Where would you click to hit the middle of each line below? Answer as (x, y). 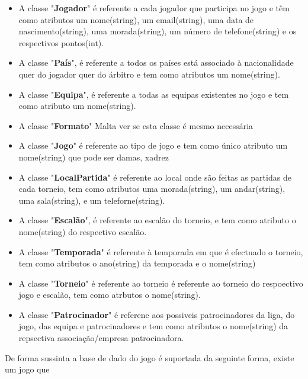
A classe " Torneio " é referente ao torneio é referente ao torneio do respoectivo (161, 283)
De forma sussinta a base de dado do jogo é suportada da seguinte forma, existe (150, 357)
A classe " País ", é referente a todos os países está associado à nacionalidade (156, 62)
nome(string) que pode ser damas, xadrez (94, 157)
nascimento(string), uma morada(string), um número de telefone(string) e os (158, 31)
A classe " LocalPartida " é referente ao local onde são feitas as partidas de (155, 177)
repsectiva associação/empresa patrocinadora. (101, 338)
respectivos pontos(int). (61, 42)
